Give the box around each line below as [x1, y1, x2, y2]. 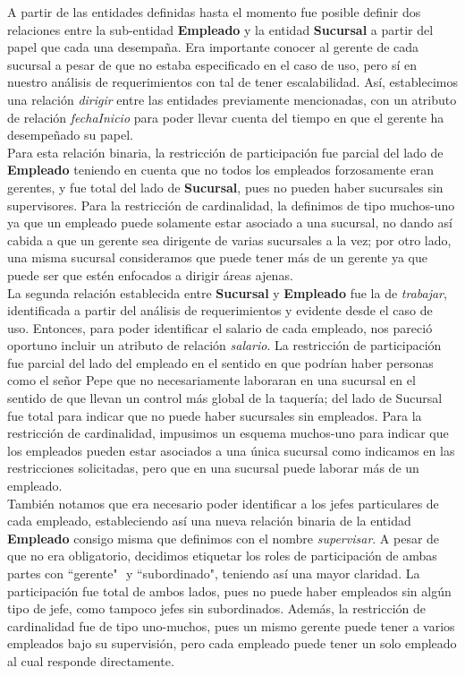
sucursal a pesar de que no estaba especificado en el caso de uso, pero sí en [7, 55, 417, 73]
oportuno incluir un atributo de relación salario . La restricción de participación [7, 336, 442, 355]
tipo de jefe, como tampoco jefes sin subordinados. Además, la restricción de [7, 599, 427, 618]
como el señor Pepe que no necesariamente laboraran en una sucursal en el [7, 371, 416, 389]
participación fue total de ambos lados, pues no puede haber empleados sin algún [7, 581, 452, 600]
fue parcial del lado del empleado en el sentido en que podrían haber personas [7, 353, 434, 372]
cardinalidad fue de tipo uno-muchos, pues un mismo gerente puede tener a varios [7, 616, 455, 635]
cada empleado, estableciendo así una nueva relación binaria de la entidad [7, 511, 411, 530]
